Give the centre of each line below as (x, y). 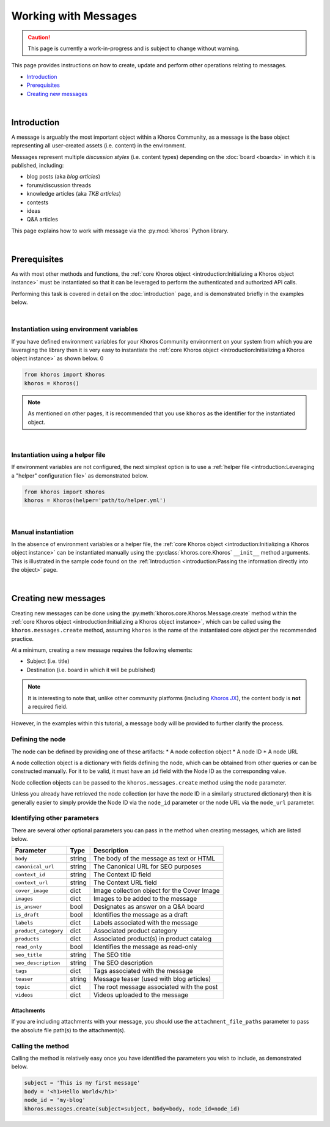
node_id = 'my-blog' (55, 1100)
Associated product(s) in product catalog (152, 939)
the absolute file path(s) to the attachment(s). (68, 1030)
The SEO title (112, 955)
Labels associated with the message (146, 923)
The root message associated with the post (156, 987)
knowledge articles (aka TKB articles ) (74, 194)
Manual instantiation (43, 532)
